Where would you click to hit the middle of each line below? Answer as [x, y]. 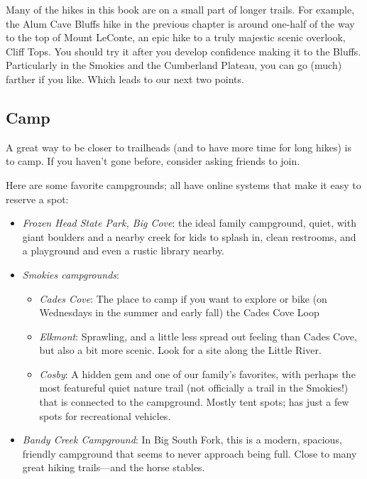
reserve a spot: [37, 199]
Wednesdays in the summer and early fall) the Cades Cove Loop [179, 312]
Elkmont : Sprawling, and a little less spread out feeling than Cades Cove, [198, 336]
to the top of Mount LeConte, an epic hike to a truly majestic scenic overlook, [176, 37]
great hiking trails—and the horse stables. [114, 467]
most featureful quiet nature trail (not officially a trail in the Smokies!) [194, 388]
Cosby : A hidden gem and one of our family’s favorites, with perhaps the [197, 373]
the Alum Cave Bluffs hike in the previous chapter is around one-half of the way [180, 23]
